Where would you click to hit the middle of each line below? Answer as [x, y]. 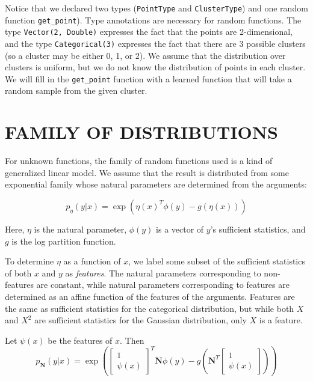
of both [18, 273]
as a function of [92, 261]
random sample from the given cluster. [76, 90]
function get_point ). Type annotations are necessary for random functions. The [153, 20]
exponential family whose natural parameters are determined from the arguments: [156, 184]
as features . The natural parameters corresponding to [163, 273]
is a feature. [281, 320]
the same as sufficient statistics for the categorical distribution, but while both [150, 308]
